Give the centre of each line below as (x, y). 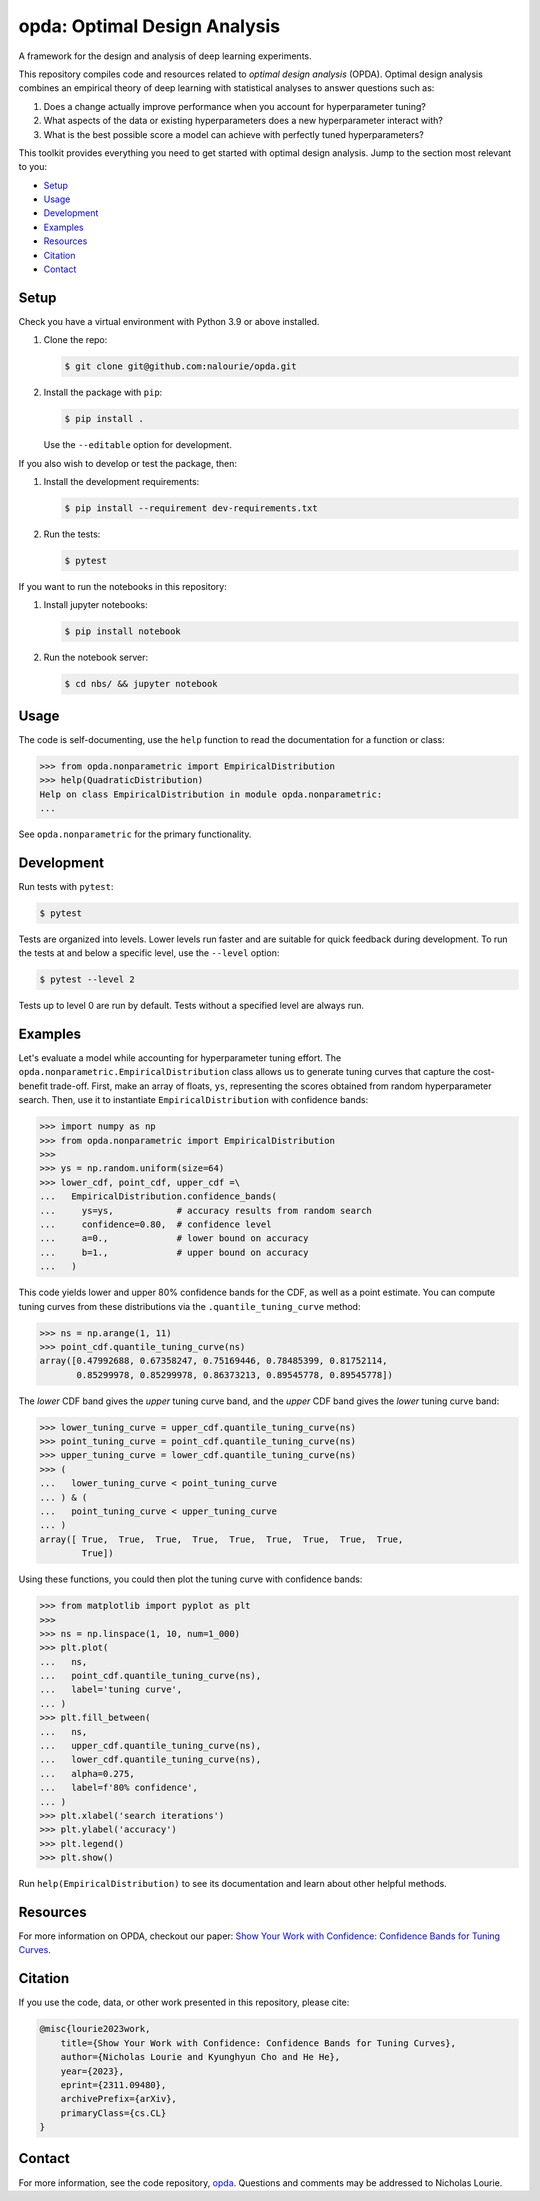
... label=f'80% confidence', (119, 1788)
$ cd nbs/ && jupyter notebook (141, 684)
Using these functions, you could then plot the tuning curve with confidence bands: (190, 1579)
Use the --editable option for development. (137, 445)
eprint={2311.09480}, (113, 2084)
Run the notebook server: (96, 657)
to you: (33, 167)
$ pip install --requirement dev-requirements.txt (191, 508)
